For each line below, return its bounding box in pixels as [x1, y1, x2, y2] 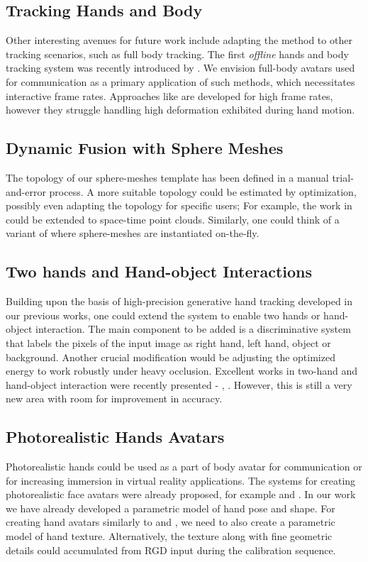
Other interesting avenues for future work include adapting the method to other [6, 33, 352, 48]
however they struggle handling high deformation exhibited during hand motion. [6, 102, 355, 117]
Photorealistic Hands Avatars [6, 426, 225, 448]
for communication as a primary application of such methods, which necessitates [6, 74, 355, 89]
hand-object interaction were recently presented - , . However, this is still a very [6, 377, 352, 392]
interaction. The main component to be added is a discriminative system [35, 321, 351, 336]
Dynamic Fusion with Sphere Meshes [6, 137, 284, 159]
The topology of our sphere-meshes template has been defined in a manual [6, 170, 329, 184]
